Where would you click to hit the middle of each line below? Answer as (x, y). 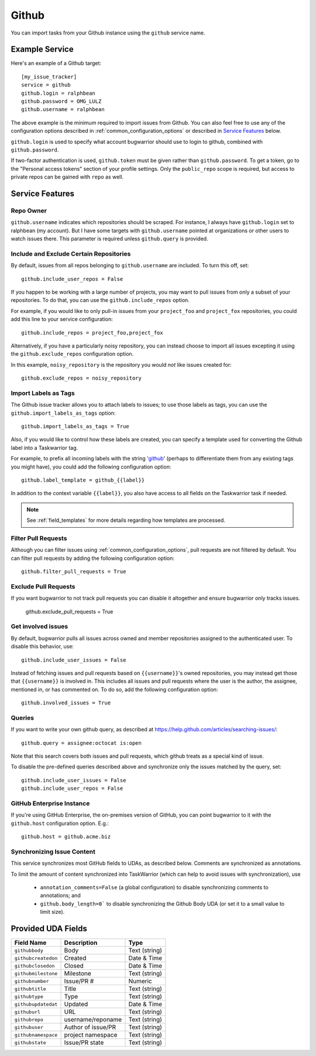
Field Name (30, 943)
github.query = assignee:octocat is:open (81, 743)
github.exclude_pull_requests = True (69, 611)
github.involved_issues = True (66, 703)
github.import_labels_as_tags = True (75, 426)
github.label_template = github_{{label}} (83, 480)
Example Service (42, 49)
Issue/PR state (84, 1043)
